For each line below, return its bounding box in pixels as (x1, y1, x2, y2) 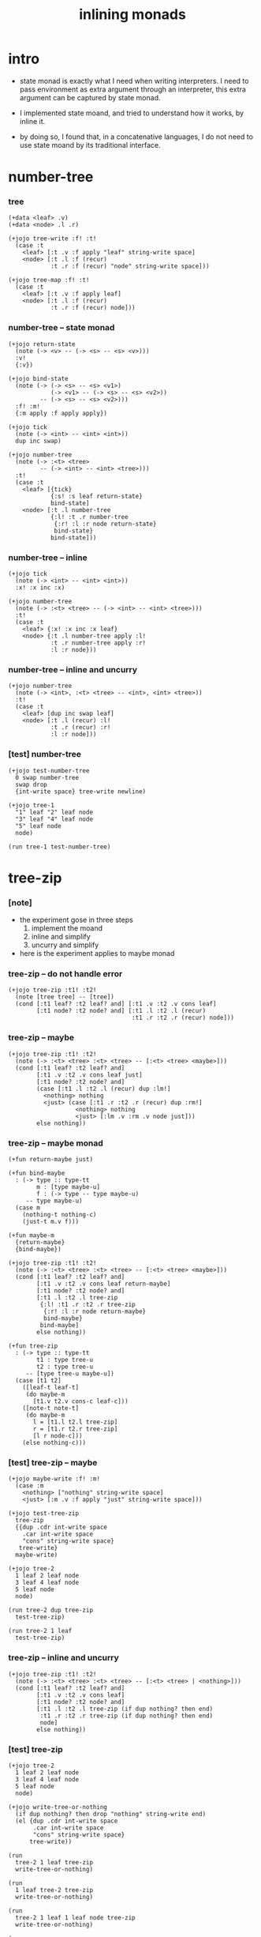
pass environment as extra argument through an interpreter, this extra (19, 85, 247, 94)
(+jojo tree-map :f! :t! (8, 276, 90, 284)
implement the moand (31, 923, 103, 933)
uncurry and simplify (31, 940, 99, 950)
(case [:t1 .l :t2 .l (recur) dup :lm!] (36, 1085, 171, 1093)
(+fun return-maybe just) (8, 1155, 93, 1163)
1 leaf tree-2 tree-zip (15, 1886, 93, 1894)
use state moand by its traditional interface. (19, 140, 161, 149)
